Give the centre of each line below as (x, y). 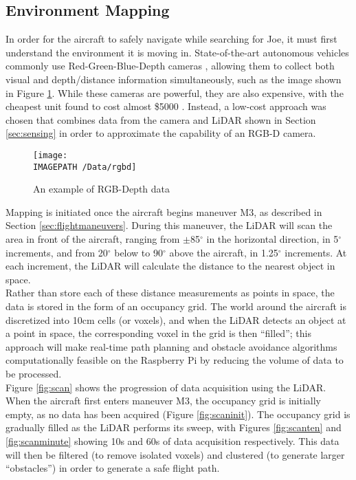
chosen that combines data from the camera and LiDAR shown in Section (161, 119)
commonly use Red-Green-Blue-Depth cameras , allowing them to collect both (170, 66)
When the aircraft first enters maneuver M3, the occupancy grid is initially (163, 401)
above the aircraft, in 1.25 (224, 252)
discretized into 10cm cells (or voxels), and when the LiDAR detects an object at (176, 319)
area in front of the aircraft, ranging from (93, 239)
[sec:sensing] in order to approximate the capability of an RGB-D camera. (161, 133)
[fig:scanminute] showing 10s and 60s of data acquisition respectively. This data (173, 440)
